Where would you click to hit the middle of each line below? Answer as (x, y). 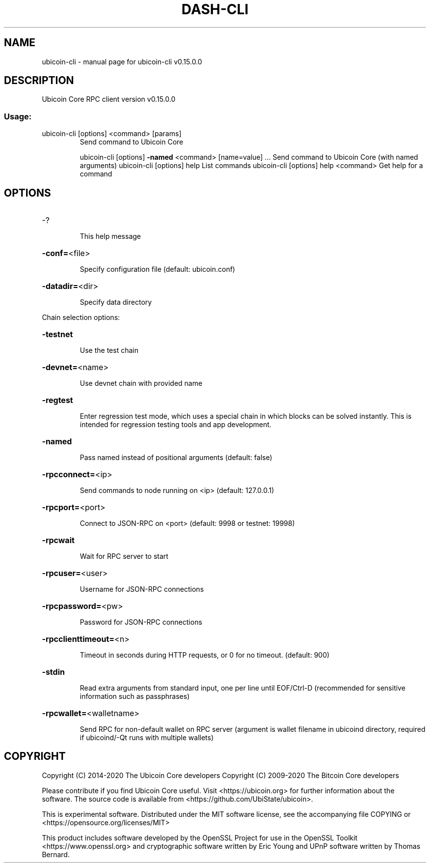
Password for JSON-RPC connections (141, 622)
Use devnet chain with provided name (141, 383)
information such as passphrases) (135, 696)
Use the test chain (109, 350)
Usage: (18, 116)
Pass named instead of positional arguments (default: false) (176, 458)
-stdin (53, 672)
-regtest (57, 400)
